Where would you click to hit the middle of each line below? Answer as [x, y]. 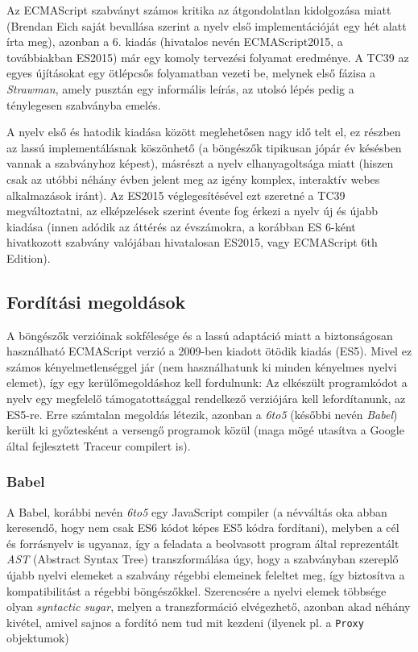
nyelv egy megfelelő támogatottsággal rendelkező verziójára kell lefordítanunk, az [206, 399]
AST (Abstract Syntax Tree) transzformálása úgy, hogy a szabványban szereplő [203, 559]
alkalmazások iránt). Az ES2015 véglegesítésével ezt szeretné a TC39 [176, 195]
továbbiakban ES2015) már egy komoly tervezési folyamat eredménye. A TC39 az [208, 57]
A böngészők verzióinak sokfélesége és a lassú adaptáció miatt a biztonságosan [200, 335]
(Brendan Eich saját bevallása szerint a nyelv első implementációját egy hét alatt [207, 25]
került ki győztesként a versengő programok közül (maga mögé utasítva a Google [205, 430]
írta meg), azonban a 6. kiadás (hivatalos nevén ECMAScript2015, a [175, 42]
